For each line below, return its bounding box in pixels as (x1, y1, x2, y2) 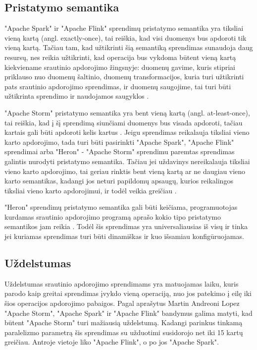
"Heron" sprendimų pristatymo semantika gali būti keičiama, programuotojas (4, 202, 238, 212)
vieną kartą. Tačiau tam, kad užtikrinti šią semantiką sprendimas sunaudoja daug (4, 42, 253, 53)
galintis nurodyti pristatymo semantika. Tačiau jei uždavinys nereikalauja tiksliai (4, 156, 250, 166)
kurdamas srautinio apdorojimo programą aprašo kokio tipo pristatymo (4, 211, 221, 222)
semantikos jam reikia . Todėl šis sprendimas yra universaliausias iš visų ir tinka (4, 221, 248, 232)
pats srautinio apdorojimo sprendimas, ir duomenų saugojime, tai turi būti (4, 81, 231, 91)
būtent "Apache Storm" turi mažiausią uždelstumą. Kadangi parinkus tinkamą (4, 317, 243, 328)
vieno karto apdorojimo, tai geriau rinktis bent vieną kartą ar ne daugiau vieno (4, 166, 246, 176)
